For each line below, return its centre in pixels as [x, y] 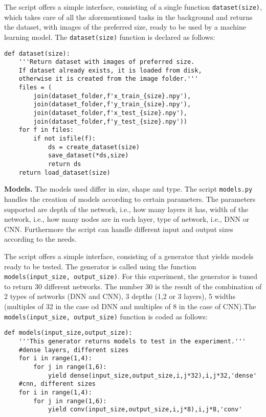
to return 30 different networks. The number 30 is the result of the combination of [133, 286]
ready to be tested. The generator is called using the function [100, 266]
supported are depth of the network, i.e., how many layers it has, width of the [126, 209]
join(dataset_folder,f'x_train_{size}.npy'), [112, 96]
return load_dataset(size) [64, 172]
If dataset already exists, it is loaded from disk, [110, 70]
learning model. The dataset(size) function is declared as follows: [110, 37]
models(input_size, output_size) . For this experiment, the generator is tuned [131, 276]
